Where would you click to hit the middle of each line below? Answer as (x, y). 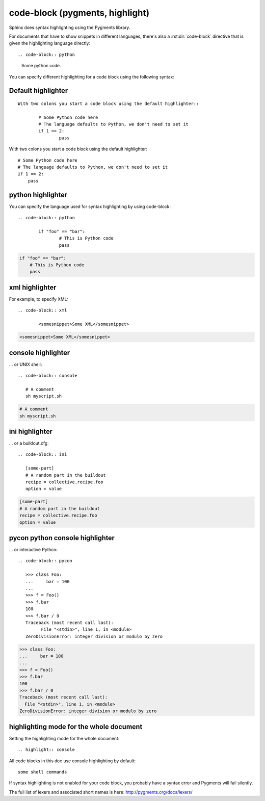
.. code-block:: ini (42, 454)
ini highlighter (31, 431)
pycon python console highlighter (62, 538)
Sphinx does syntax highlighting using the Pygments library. (69, 27)
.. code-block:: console (48, 375)
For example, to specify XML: (39, 299)
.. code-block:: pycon (45, 561)
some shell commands (42, 772)
